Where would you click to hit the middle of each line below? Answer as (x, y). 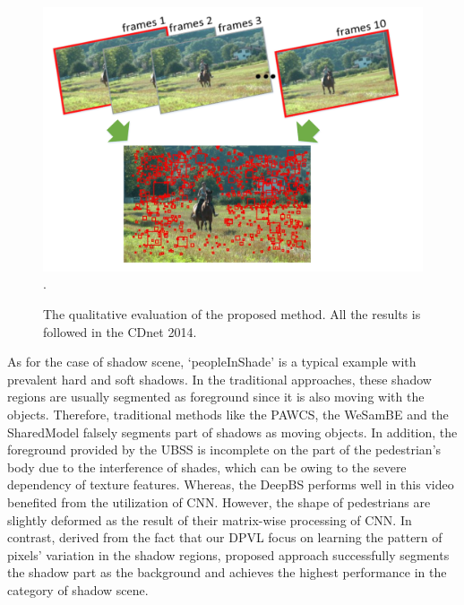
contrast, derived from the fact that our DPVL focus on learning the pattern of (225, 537)
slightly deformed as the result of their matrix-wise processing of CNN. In (210, 519)
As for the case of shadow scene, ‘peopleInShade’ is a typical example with (212, 362)
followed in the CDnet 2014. (120, 331)
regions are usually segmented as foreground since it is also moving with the (216, 397)
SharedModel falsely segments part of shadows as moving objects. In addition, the (232, 432)
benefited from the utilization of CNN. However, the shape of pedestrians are (219, 501)
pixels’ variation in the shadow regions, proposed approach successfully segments (228, 554)
